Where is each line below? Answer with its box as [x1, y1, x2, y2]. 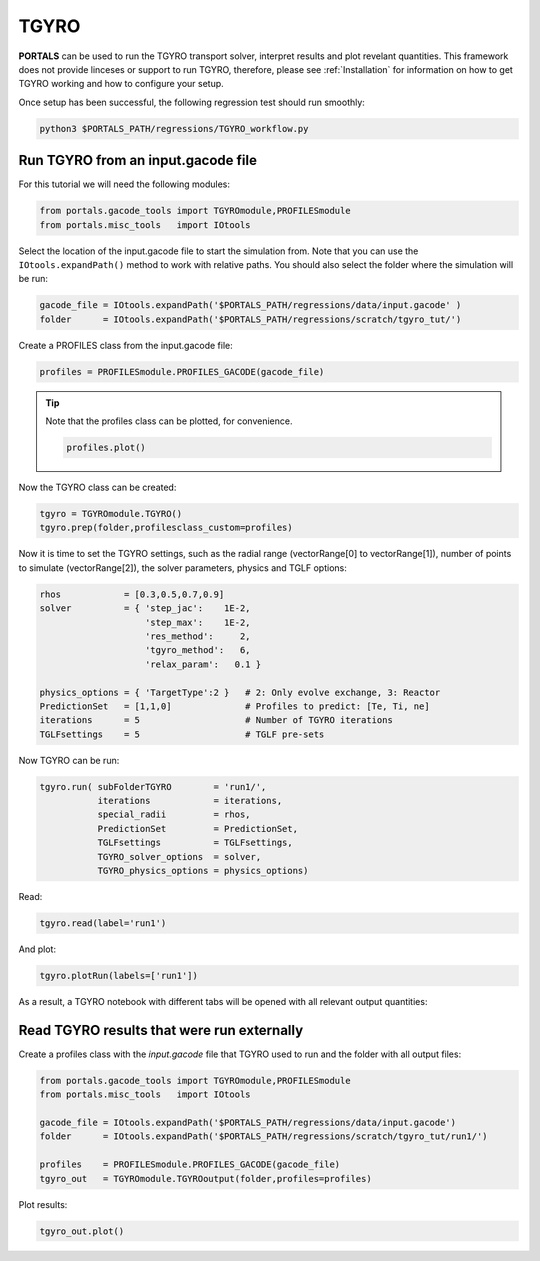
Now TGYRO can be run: [18, 754, 120, 766]
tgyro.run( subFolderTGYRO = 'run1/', [39, 781, 267, 792]
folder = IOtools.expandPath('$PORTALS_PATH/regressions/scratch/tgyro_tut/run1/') [39, 1131, 489, 1142]
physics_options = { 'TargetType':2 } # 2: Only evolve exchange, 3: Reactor [39, 686, 441, 698]
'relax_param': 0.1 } [145, 658, 262, 670]
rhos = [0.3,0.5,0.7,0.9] [39, 588, 225, 600]
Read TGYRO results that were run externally [18, 1021, 304, 1039]
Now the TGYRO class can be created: [18, 481, 177, 494]
